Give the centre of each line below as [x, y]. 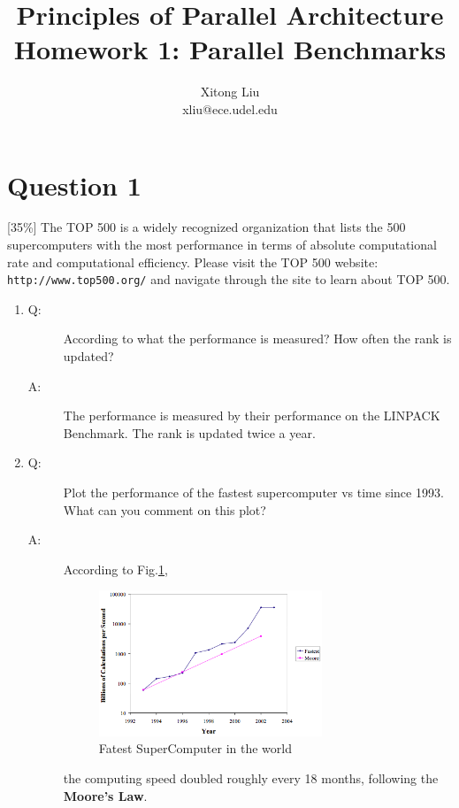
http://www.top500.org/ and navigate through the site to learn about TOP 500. [229, 279]
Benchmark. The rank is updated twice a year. [189, 432]
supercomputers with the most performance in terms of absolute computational [222, 245]
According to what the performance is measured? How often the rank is [257, 339]
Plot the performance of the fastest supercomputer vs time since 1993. [253, 492]
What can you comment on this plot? [164, 509]
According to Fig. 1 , [115, 569]
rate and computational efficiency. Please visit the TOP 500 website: [193, 262]
